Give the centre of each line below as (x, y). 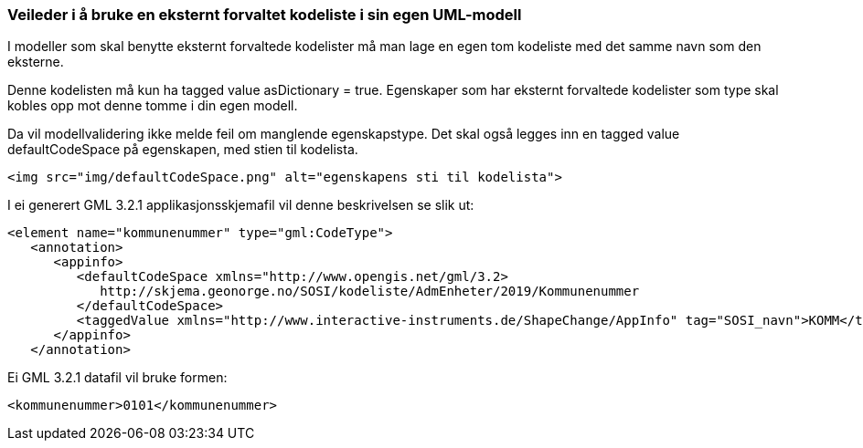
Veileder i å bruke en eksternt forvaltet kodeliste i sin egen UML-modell (265, 15)
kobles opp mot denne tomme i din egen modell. (153, 106)
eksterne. (36, 62)
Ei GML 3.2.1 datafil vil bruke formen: (117, 378)
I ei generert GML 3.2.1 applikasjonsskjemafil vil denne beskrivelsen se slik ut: (241, 205)
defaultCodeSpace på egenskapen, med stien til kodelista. (183, 150)
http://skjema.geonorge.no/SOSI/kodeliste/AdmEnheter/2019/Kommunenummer (370, 292)
